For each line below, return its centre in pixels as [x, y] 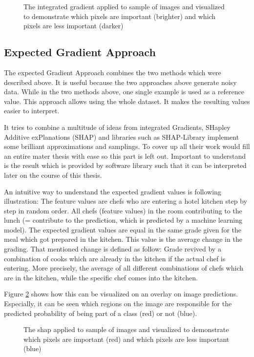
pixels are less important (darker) [74, 26]
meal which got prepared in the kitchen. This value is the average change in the [123, 239]
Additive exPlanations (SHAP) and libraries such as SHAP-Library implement [122, 136]
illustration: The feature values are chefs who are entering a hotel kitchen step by [126, 201]
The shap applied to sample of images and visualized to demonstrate [126, 329]
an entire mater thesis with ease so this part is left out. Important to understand [125, 156]
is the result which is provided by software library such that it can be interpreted [125, 165]
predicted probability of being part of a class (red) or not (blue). [101, 313]
